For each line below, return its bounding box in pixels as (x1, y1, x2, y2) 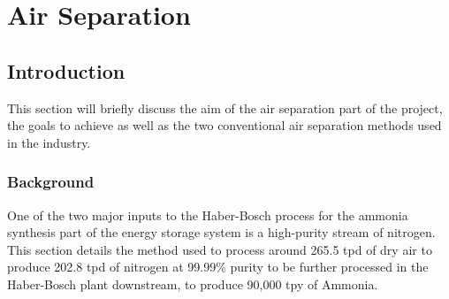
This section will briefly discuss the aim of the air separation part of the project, (7, 98, 443, 117)
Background (7, 171, 95, 193)
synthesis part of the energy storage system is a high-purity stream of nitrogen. (7, 223, 436, 241)
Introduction (7, 57, 126, 84)
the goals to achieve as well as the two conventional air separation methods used (7, 116, 442, 134)
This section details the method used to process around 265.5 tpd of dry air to (7, 240, 432, 258)
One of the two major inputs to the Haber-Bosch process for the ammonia (7, 205, 408, 224)
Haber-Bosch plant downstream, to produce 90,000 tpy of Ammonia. (7, 274, 378, 293)
